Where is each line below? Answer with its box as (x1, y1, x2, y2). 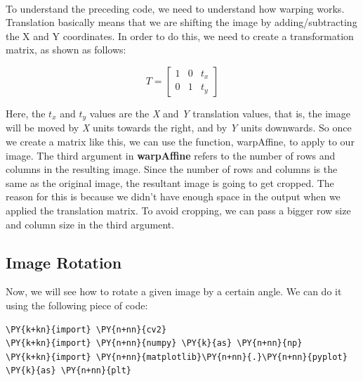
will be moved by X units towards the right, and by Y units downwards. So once (6, 120, 352, 135)
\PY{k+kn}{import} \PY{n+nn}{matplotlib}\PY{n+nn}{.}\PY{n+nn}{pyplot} (6, 351, 348, 362)
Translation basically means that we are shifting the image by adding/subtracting (6, 15, 357, 30)
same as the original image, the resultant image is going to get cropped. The (6, 175, 334, 190)
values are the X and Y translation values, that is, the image (89, 105, 350, 120)
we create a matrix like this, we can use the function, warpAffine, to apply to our (6, 134, 355, 149)
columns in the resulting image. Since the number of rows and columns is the (6, 162, 338, 176)
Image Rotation (6, 251, 122, 273)
